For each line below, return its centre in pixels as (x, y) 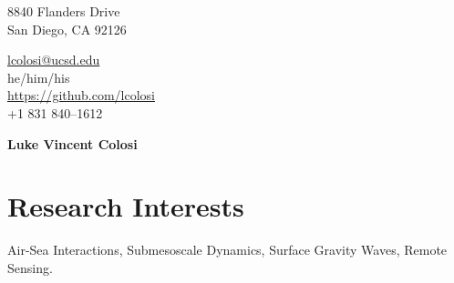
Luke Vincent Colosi (72, 143)
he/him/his (39, 77)
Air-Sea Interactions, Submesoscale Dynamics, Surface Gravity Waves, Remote (227, 250)
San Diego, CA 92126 (67, 29)
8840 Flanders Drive (64, 11)
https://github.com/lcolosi (81, 95)
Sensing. (30, 267)
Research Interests (126, 206)
